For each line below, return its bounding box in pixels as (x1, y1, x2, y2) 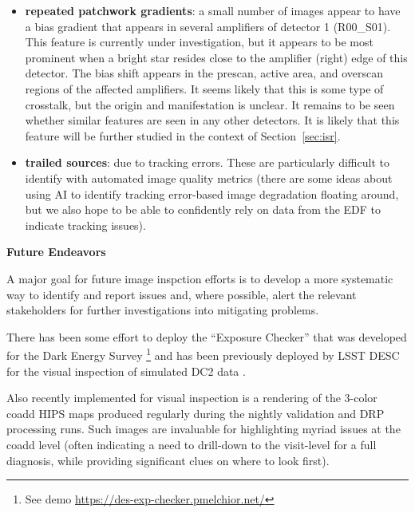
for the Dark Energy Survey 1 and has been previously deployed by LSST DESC (6, 345, 400, 363)
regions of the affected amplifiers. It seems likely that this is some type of (25, 80, 384, 97)
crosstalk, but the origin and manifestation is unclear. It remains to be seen (25, 96, 395, 112)
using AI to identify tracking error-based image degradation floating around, (25, 185, 399, 202)
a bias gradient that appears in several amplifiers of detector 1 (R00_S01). (25, 18, 391, 34)
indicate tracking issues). (25, 216, 146, 233)
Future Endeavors (6, 243, 106, 260)
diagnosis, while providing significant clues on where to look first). (6, 452, 330, 468)
